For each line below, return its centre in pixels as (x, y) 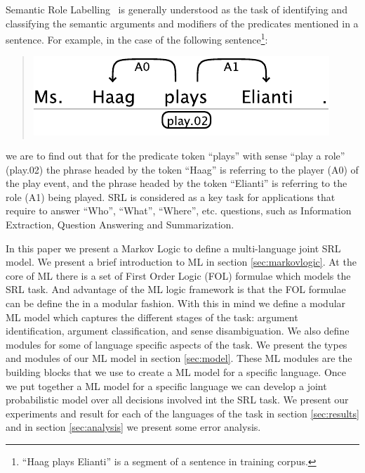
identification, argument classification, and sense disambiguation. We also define (178, 331)
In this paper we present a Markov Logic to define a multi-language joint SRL (173, 248)
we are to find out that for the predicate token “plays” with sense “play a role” (175, 156)
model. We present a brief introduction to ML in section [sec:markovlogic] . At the (181, 262)
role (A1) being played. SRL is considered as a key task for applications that (171, 196)
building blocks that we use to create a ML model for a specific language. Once (176, 371)
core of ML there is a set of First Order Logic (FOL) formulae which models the (178, 275)
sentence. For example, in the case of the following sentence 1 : (137, 38)
